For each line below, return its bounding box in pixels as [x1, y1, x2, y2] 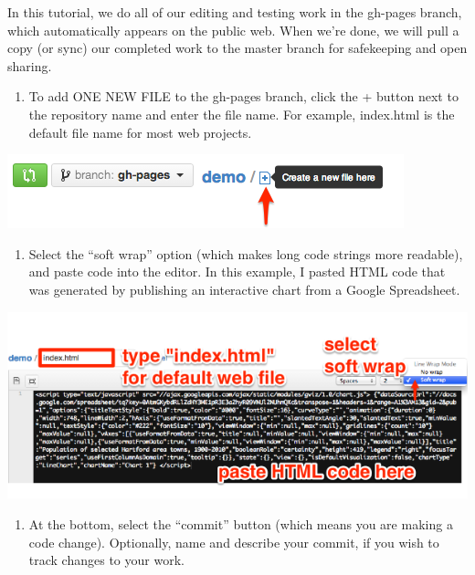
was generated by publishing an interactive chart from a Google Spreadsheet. [28, 279, 460, 298]
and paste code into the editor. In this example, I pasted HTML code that [28, 262, 446, 281]
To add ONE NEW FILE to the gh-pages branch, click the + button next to [28, 87, 459, 106]
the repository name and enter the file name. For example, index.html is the [28, 104, 455, 123]
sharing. [7, 56, 52, 75]
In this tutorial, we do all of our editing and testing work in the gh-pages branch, [7, 3, 462, 21]
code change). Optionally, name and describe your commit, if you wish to [28, 532, 439, 551]
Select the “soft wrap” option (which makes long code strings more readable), [28, 244, 463, 263]
